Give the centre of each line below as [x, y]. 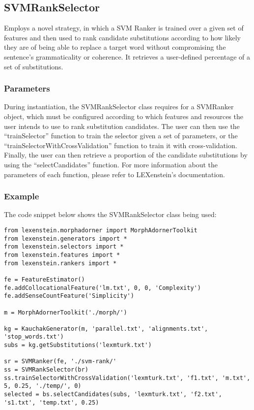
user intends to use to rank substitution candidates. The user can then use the [122, 126]
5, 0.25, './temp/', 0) [43, 386]
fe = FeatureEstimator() [44, 279]
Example [22, 196]
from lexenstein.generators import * [66, 238]
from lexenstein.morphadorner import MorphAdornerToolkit [101, 230]
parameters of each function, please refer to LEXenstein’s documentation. [115, 174]
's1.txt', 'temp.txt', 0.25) [52, 402]
